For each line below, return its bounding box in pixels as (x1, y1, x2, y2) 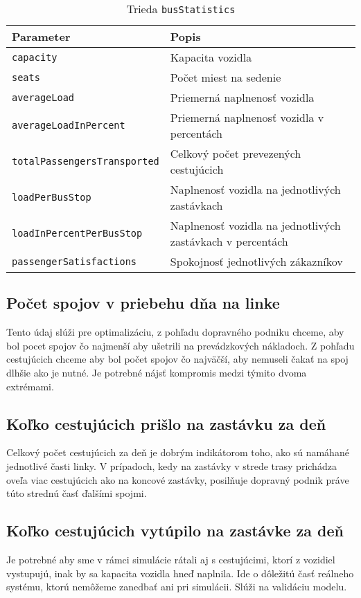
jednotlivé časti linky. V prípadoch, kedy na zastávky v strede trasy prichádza (6, 458, 337, 473)
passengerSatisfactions (12, 255, 137, 267)
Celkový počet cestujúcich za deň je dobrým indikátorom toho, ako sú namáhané (6, 445, 349, 460)
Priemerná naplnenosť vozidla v (170, 109, 324, 125)
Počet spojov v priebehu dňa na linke (6, 292, 280, 314)
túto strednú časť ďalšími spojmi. (6, 486, 147, 500)
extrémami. (6, 379, 54, 393)
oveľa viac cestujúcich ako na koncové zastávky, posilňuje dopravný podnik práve (6, 472, 349, 487)
